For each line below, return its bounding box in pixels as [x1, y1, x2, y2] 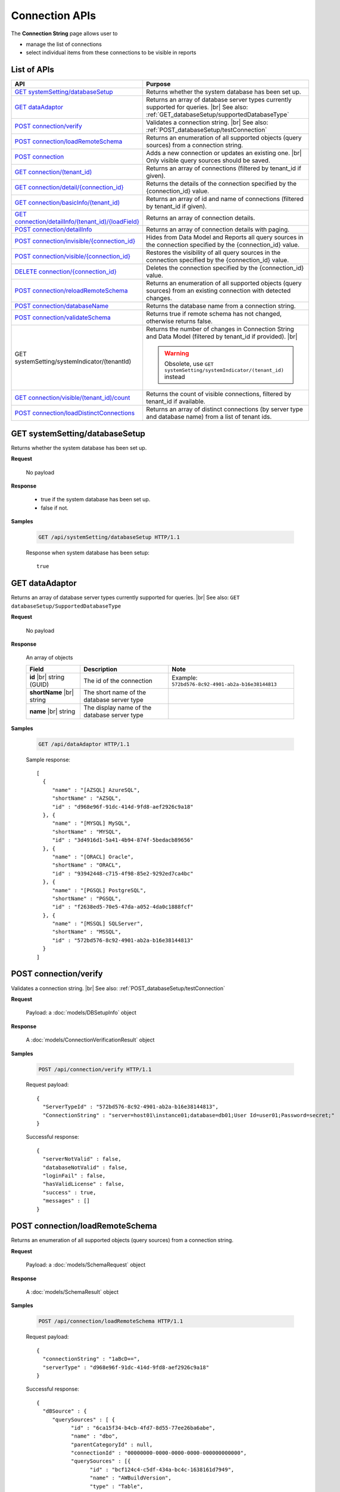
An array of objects [26, 654, 73, 661]
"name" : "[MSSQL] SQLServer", [52, 920, 144, 927]
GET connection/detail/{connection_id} [14, 183, 124, 192]
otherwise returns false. [146, 317, 213, 325]
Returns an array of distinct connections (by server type [146, 405, 303, 414]
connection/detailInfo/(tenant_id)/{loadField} [14, 218, 140, 226]
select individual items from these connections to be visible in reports [26, 49, 196, 56]
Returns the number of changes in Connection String [146, 325, 294, 334]
